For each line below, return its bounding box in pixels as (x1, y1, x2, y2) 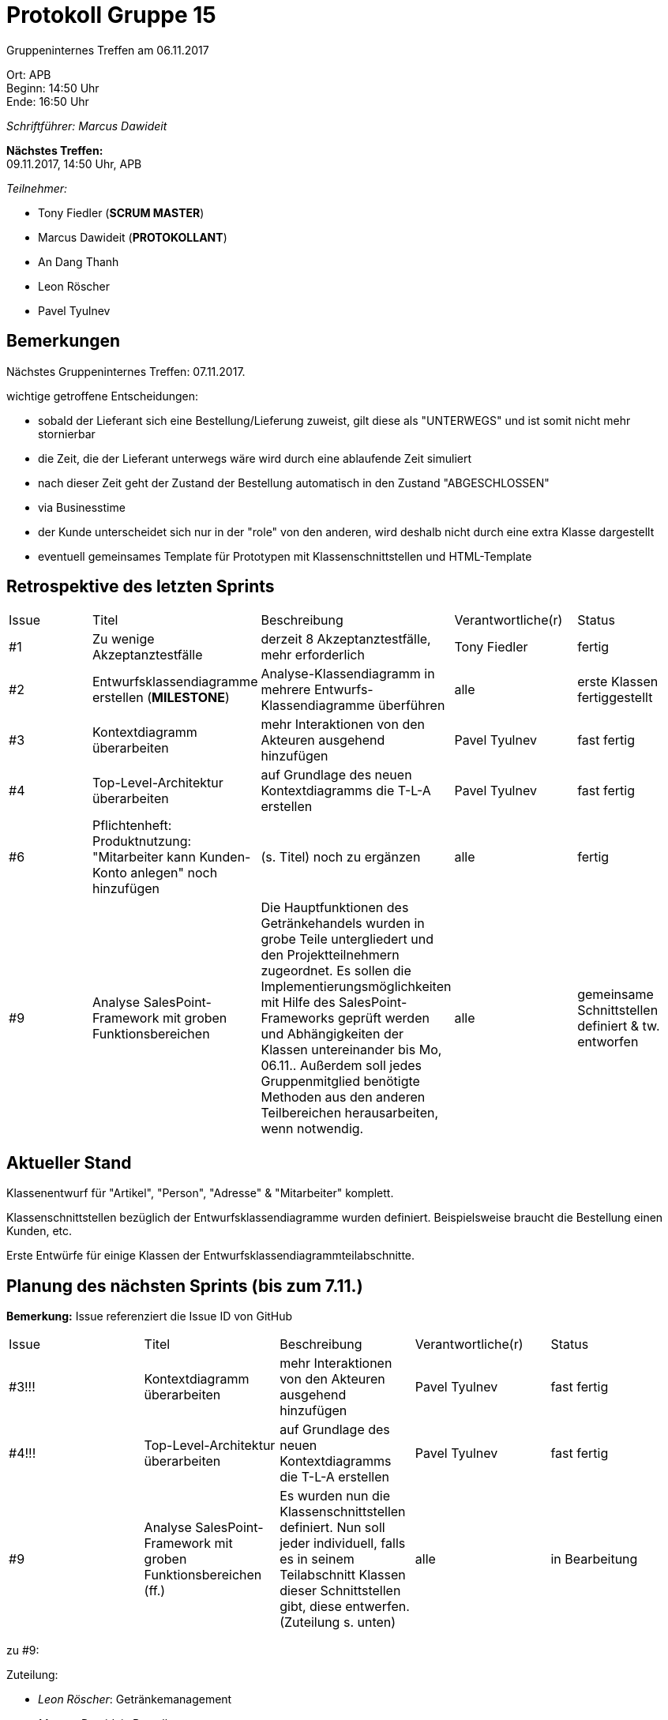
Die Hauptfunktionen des (261, 899, 409, 916)
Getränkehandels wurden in (261, 915, 425, 932)
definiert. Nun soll (280, 1519, 385, 1536)
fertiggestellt (577, 689, 653, 706)
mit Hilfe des (261, 994, 336, 1011)
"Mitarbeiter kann (92, 849, 196, 866)
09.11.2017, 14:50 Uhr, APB (6, 156, 142, 171)
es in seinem (280, 1551, 355, 1568)
